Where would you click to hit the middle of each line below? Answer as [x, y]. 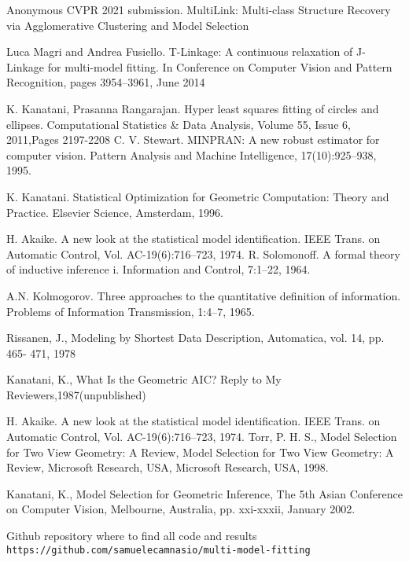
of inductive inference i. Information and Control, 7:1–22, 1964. [158, 269]
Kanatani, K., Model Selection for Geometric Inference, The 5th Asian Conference [204, 493]
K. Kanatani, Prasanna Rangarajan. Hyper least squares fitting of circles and [193, 108]
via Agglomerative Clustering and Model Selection [128, 25]
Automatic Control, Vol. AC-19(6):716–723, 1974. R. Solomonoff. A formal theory [203, 253]
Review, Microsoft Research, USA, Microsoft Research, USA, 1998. [168, 467]
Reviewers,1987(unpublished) [76, 394]
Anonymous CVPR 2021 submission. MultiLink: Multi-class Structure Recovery [199, 9]
